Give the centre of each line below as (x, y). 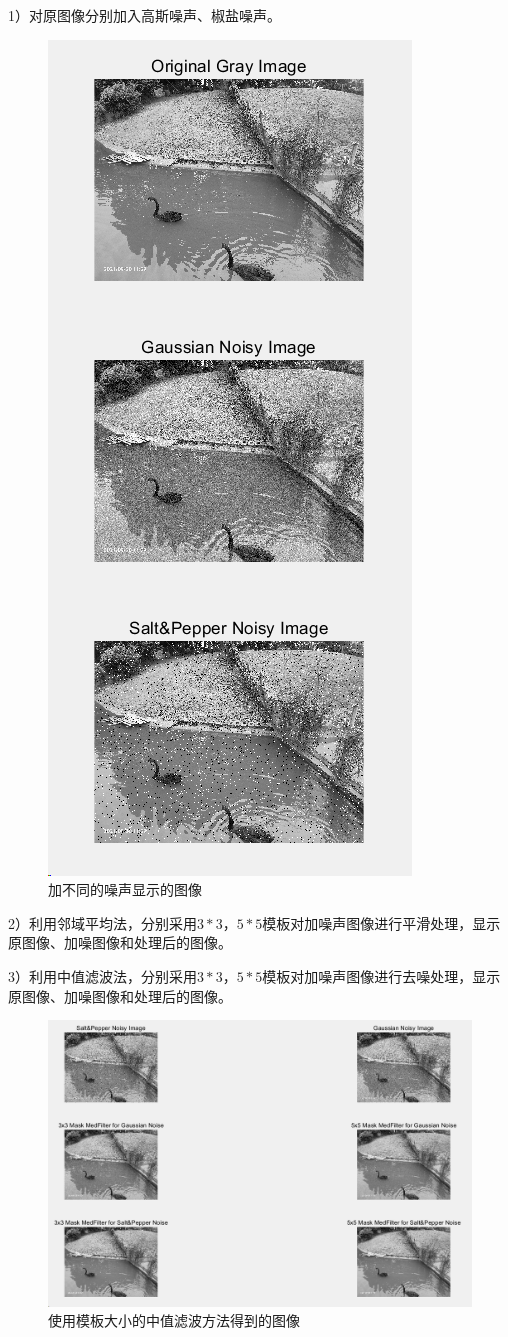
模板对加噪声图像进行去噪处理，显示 (381, 975)
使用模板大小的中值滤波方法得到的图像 (174, 1320)
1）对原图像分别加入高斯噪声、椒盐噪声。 (144, 15)
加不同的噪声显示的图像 (125, 889)
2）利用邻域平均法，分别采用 (102, 922)
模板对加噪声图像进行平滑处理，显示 (381, 922)
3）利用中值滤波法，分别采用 (102, 975)
